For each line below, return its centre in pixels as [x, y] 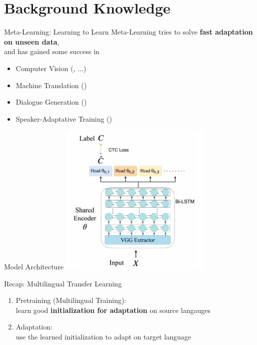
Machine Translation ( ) [51, 85]
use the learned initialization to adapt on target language [103, 336]
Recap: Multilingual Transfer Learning [63, 283]
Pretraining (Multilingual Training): [71, 300]
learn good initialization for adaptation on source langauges [113, 310]
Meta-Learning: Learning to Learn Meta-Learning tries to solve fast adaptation [128, 32]
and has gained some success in [52, 51]
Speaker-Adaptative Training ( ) [64, 118]
